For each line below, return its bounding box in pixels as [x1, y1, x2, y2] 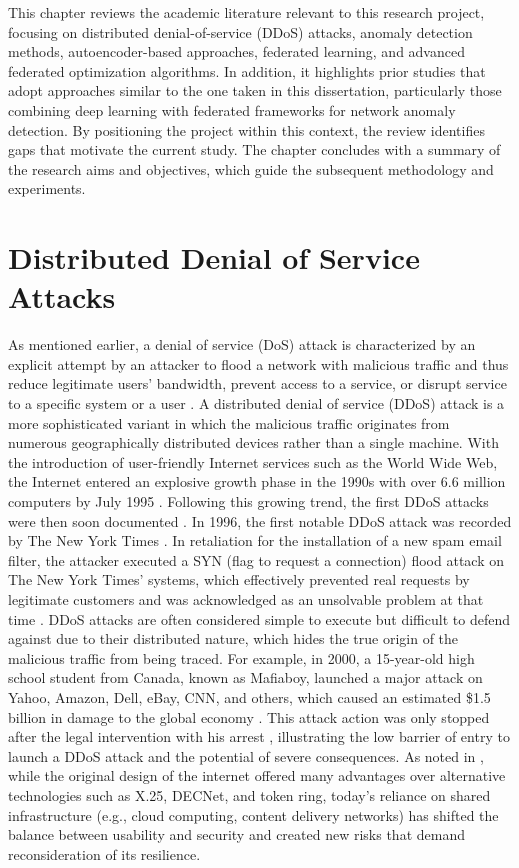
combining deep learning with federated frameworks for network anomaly [8, 99, 456, 120]
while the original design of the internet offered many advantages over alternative [8, 765, 506, 786]
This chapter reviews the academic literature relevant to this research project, [8, 2, 485, 22]
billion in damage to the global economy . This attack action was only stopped [8, 706, 490, 727]
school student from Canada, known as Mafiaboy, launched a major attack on [8, 667, 483, 688]
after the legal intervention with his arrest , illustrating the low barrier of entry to [8, 726, 510, 747]
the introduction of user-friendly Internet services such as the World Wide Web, [8, 451, 498, 472]
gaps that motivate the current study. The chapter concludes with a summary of [8, 139, 501, 160]
